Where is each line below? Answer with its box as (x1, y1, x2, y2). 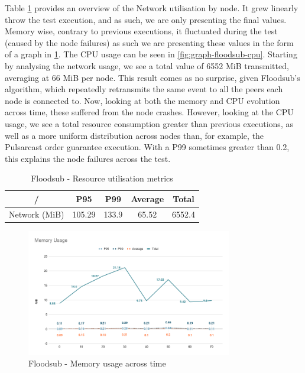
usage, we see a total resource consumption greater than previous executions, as (5, 117, 293, 129)
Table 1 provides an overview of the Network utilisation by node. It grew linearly (5, 2, 298, 14)
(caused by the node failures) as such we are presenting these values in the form (5, 36, 294, 48)
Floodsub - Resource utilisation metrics (31, 172, 173, 184)
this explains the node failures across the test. (5, 152, 171, 164)
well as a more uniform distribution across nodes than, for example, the (5, 129, 264, 141)
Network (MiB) (9, 207, 64, 220)
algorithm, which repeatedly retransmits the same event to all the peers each (5, 83, 283, 95)
